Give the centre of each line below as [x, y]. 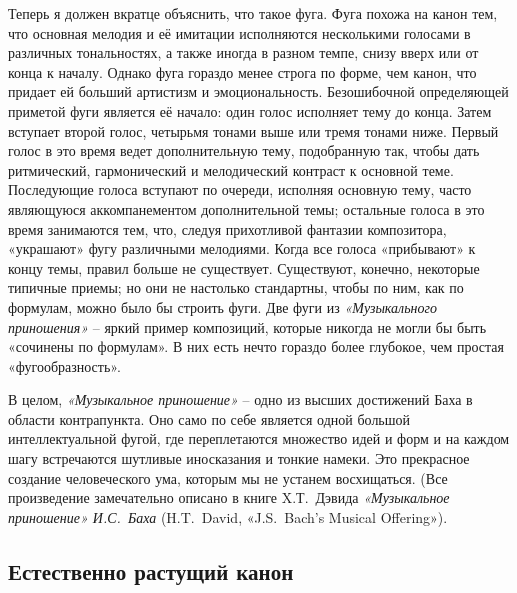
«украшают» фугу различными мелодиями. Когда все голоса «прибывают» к [242, 248]
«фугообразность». [64, 365]
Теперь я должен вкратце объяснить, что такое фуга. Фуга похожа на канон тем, [253, 13]
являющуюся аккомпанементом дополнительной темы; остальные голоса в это [246, 208]
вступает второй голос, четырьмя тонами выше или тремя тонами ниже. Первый [253, 130]
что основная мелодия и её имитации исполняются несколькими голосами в [239, 32]
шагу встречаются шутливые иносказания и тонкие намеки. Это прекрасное [239, 458]
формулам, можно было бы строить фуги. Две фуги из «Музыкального [222, 306]
